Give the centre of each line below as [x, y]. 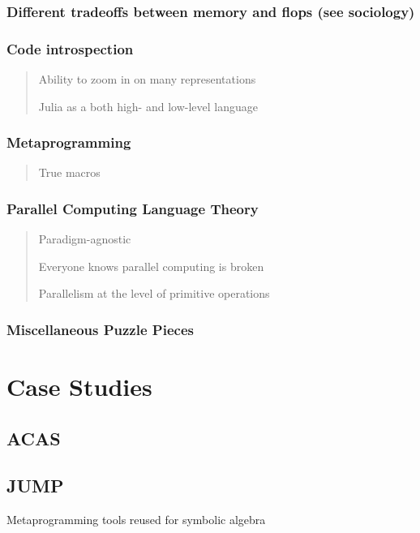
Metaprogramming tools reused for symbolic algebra [136, 520]
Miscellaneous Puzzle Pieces [100, 329]
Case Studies [79, 387]
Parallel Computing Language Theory [133, 208]
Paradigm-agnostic [85, 239]
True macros [69, 172]
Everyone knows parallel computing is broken [151, 266]
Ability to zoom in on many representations [147, 79]
